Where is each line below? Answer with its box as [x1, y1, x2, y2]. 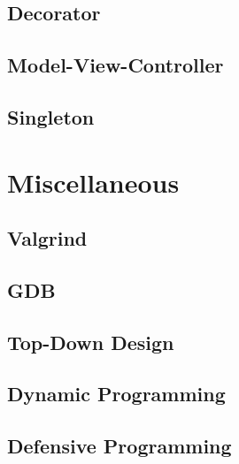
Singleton [7, 103, 95, 130]
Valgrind [7, 224, 88, 252]
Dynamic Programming [7, 380, 226, 407]
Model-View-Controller [7, 51, 224, 79]
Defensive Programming [7, 432, 232, 460]
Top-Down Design [7, 328, 174, 355]
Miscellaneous [7, 164, 180, 200]
